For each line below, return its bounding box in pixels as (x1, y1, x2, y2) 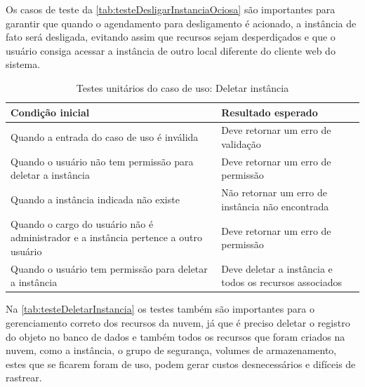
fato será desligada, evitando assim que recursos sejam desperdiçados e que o (6, 29, 336, 44)
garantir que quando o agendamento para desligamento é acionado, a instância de (6, 15, 357, 30)
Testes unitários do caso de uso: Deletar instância (76, 80, 289, 95)
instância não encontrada (221, 198, 329, 213)
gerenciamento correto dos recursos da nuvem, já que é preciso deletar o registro (6, 315, 350, 330)
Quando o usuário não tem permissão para (11, 154, 194, 168)
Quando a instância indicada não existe (11, 192, 180, 207)
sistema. (6, 57, 41, 72)
